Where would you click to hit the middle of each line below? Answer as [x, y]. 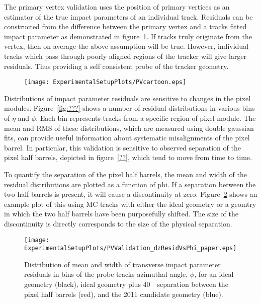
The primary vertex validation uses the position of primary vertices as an [117, 7]
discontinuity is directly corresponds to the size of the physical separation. [118, 223]
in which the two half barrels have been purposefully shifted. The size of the [121, 214]
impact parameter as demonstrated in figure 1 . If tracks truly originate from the [128, 36]
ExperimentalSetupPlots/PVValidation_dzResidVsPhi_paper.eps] [130, 248]
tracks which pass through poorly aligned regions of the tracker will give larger [125, 56]
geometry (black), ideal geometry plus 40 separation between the [126, 284]
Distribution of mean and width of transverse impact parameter [122, 264]
